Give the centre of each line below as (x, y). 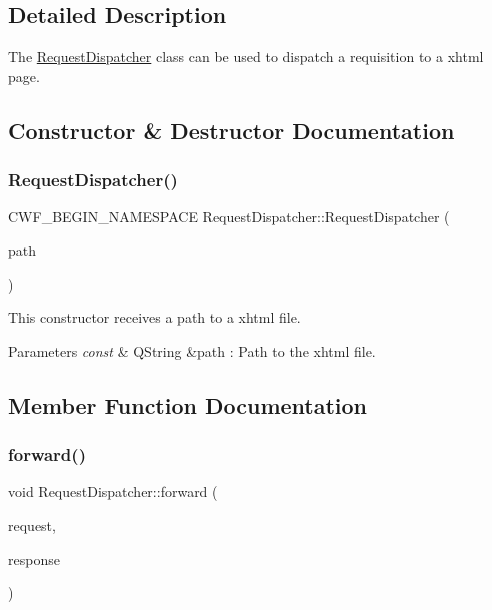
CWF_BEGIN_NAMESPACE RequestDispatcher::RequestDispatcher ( (229, 216)
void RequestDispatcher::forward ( (113, 491)
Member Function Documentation (188, 404)
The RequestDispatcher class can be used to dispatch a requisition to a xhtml (246, 56)
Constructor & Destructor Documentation (231, 129)
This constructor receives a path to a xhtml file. (154, 317)
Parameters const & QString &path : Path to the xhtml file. (192, 350)
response (34, 558)
